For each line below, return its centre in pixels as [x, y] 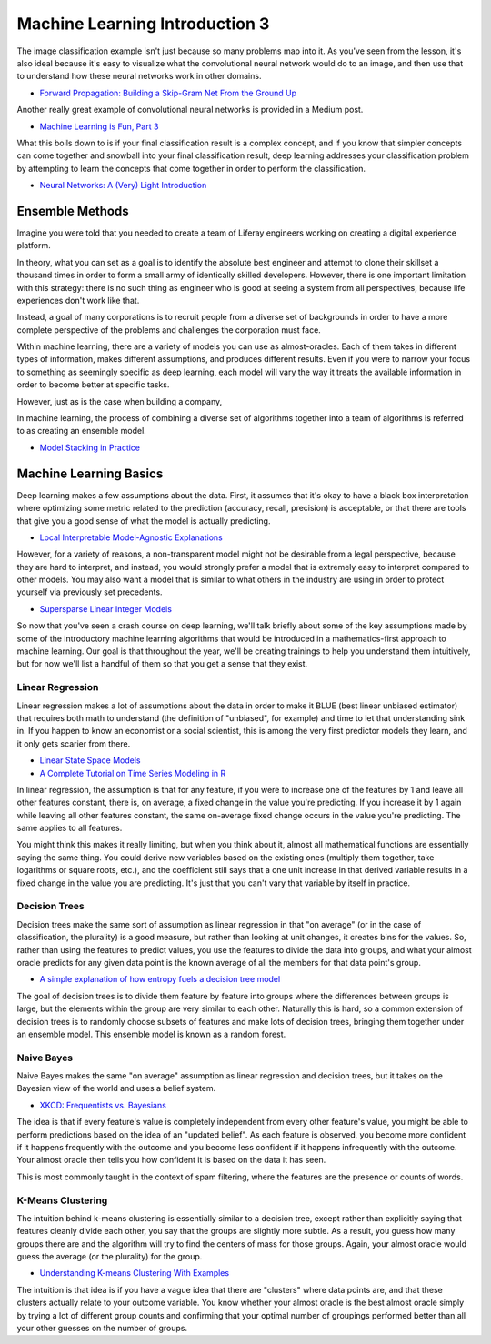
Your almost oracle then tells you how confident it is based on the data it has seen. [171, 1160]
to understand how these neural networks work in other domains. [139, 76]
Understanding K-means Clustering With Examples [135, 1273]
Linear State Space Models [90, 760]
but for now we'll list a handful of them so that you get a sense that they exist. [162, 664]
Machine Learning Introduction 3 [143, 24]
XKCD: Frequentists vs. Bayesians [103, 1105]
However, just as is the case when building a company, [120, 401]
